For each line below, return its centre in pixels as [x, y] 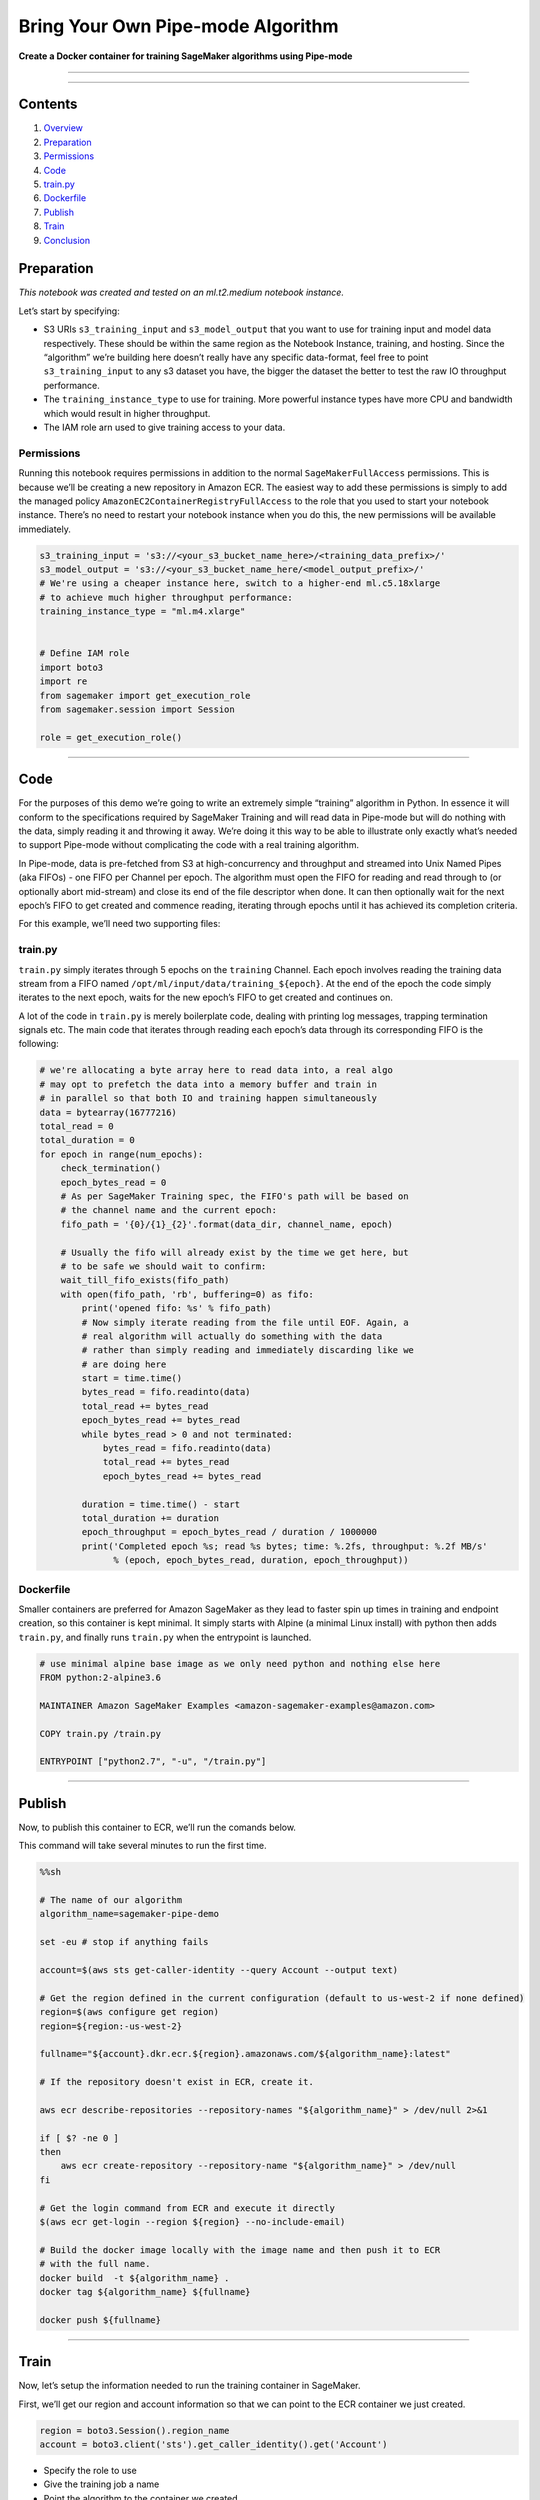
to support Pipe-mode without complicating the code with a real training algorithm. [189, 845]
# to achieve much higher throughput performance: [166, 597]
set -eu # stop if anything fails [124, 1942]
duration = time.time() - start [160, 1504]
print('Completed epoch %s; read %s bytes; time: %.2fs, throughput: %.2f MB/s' [285, 1546]
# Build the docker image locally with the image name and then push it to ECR [240, 2249]
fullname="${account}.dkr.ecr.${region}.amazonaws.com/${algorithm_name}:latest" [245, 2054]
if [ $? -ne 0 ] [79, 2138]
